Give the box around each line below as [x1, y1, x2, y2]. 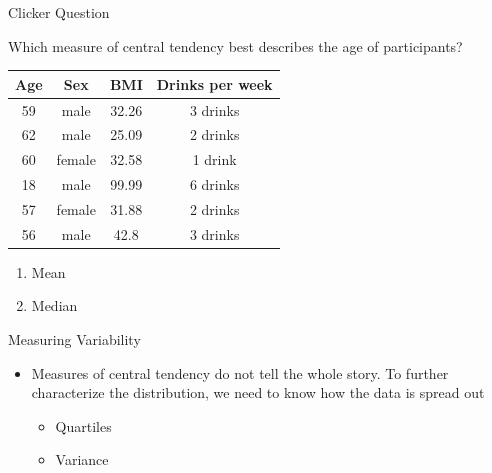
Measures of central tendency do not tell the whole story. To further [31, 362, 449, 383]
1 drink [192, 149, 237, 170]
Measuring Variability [8, 329, 141, 350]
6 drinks [189, 174, 240, 195]
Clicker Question [8, 2, 110, 22]
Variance [55, 449, 109, 470]
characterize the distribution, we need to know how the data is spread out [31, 382, 485, 403]
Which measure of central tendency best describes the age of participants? [8, 35, 463, 56]
